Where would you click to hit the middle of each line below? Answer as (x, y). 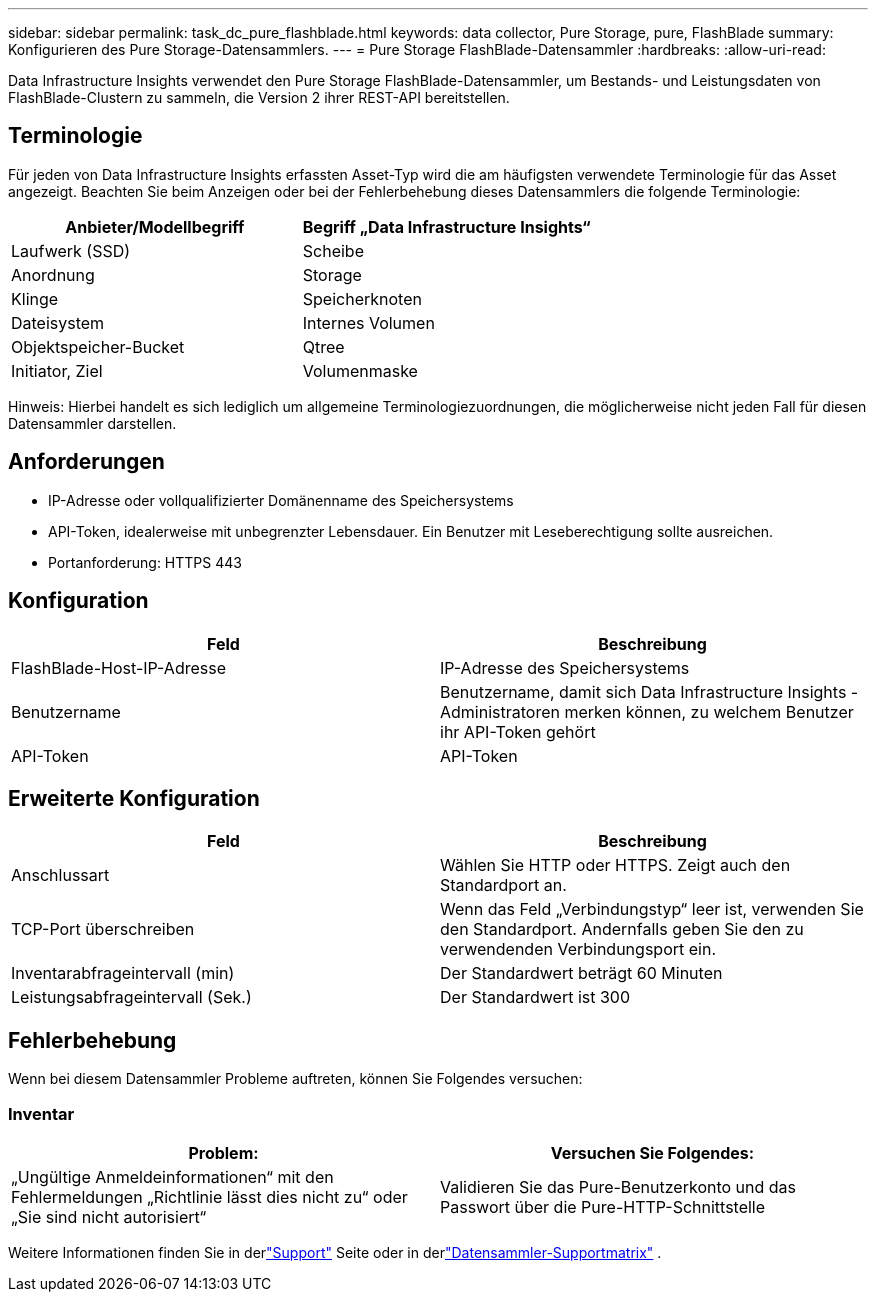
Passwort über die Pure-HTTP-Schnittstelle (603, 1206)
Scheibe (333, 250)
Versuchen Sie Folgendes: (652, 1152)
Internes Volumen (368, 322)
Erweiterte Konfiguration (134, 798)
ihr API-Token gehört (518, 731)
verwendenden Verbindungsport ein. (578, 949)
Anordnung (53, 274)
